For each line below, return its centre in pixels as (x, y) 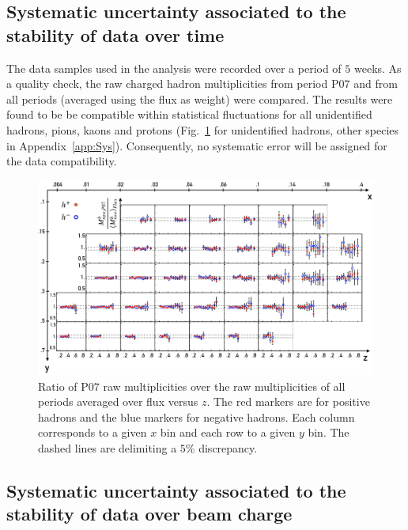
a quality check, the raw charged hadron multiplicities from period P (173, 83)
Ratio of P (63, 386)
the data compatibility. (62, 161)
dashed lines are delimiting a (108, 447)
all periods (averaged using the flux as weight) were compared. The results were (200, 98)
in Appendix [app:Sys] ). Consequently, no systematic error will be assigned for (197, 145)
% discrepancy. (221, 447)
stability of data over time (115, 34)
